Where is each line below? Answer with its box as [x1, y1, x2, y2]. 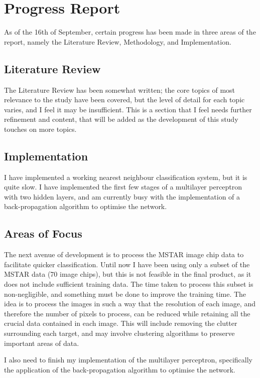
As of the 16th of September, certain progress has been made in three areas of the [4, 27, 256, 37]
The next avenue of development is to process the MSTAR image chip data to [4, 249, 244, 260]
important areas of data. [4, 337, 79, 348]
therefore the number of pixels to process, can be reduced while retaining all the [4, 308, 250, 318]
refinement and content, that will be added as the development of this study [4, 114, 238, 124]
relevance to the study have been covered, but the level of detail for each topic [4, 94, 245, 105]
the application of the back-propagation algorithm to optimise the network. [4, 364, 235, 374]
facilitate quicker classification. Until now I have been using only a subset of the [4, 259, 250, 269]
